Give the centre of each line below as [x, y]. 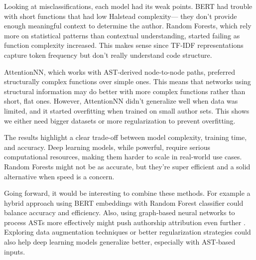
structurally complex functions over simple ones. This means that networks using [128, 81]
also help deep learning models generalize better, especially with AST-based [120, 242]
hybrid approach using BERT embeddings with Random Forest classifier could [124, 202]
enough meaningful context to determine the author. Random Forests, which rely [128, 26]
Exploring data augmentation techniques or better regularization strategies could [128, 232]
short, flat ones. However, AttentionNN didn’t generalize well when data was [121, 101]
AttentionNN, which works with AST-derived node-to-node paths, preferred [120, 71]
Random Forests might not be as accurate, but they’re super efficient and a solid [127, 166]
